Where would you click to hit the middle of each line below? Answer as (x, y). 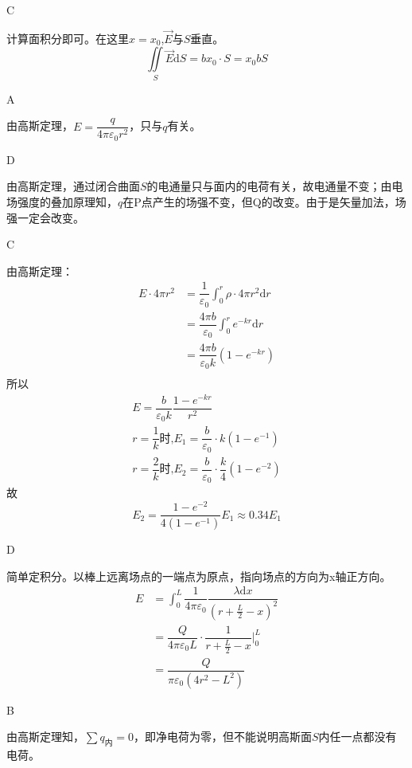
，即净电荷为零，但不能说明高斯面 (222, 737)
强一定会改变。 (45, 217)
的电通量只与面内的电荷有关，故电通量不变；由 (269, 186)
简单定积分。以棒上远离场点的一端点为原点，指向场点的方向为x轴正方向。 (199, 576)
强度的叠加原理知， (67, 202)
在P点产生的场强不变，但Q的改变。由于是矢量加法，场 (264, 202)
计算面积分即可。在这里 (68, 38)
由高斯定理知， (45, 737)
